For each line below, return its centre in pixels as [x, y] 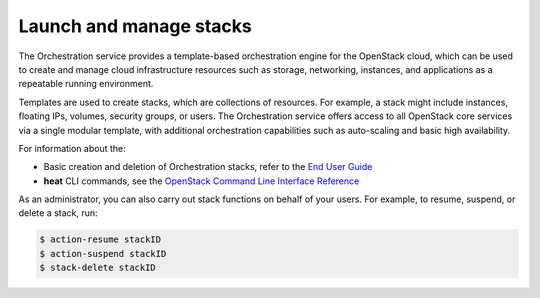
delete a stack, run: [58, 213]
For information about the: [72, 148]
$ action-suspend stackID [103, 253]
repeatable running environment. [86, 84]
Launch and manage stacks [135, 26]
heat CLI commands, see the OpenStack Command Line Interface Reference [201, 181]
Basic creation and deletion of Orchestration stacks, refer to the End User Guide [208, 167]
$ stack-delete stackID [98, 268]
